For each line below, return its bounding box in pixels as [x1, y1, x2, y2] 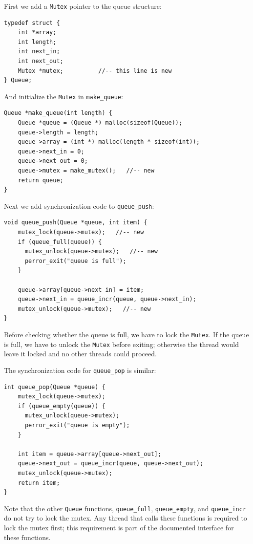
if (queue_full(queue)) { [18, 238, 102, 245]
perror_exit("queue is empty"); [24, 421, 130, 429]
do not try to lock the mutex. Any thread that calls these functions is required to [4, 513, 247, 523]
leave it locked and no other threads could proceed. [4, 348, 157, 359]
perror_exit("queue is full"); [24, 257, 126, 264]
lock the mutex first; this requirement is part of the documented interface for [4, 522, 234, 532]
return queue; [18, 176, 63, 184]
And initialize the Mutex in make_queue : [4, 91, 123, 101]
